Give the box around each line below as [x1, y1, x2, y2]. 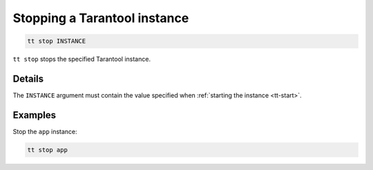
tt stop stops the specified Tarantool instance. [12, 55, 151, 64]
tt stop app [27, 146, 68, 153]
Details [12, 73, 44, 84]
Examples [12, 109, 57, 121]
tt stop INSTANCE [27, 37, 86, 45]
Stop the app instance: [12, 127, 77, 135]
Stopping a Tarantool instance [12, 10, 189, 26]
